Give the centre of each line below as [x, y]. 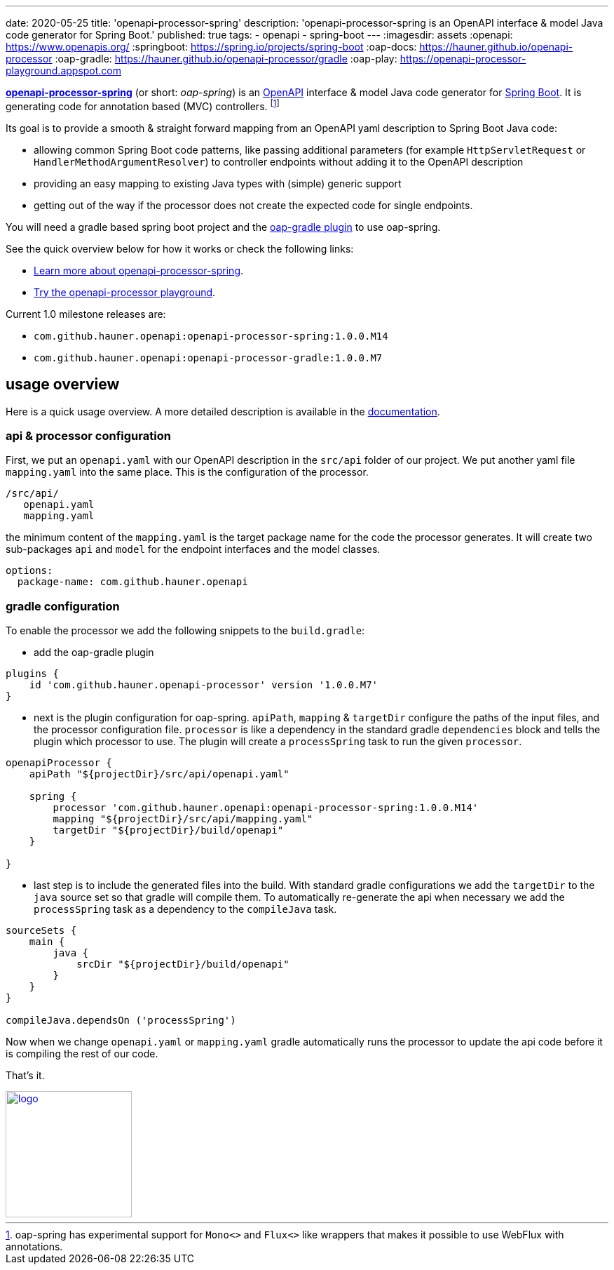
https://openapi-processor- [463, 59]
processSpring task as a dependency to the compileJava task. [185, 909]
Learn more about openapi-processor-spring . [139, 270]
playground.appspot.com [64, 71]
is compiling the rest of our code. [82, 1054]
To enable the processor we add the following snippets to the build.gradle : [185, 630]
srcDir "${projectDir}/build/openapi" [183, 964]
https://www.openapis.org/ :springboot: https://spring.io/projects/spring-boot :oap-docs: [211, 47]
